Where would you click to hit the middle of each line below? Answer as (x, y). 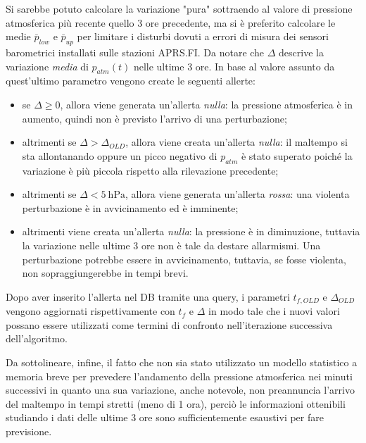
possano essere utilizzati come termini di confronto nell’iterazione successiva (169, 324)
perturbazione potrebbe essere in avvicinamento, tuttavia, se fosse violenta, (184, 259)
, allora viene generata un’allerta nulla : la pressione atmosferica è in (206, 104)
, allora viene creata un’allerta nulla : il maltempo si (236, 142)
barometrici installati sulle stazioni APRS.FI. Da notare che (135, 52)
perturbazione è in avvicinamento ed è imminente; (130, 207)
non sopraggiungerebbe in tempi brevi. (105, 273)
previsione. (29, 431)
